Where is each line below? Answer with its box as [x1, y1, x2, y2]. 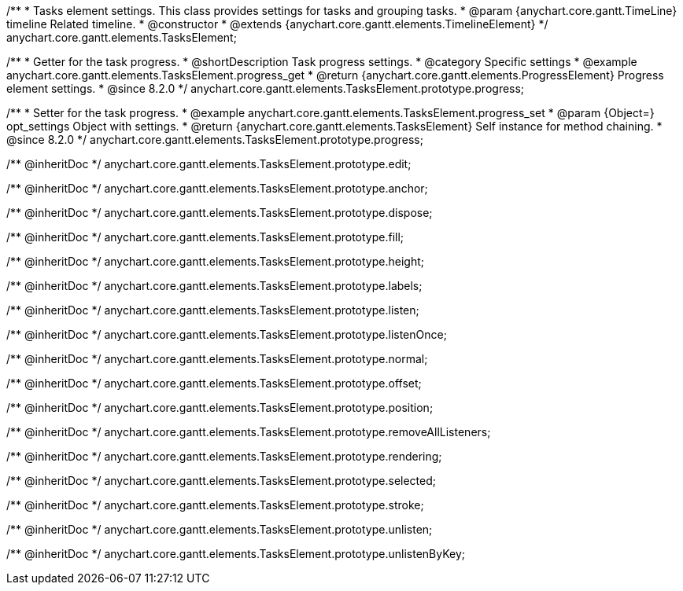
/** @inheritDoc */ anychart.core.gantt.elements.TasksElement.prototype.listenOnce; [6, 328, 447, 341]
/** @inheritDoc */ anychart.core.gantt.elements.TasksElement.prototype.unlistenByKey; [6, 547, 466, 560]
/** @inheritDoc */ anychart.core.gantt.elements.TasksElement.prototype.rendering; [6, 450, 442, 463]
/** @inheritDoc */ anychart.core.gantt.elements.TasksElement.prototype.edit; [6, 157, 412, 171]
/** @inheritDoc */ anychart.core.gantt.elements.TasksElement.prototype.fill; [6, 230, 404, 244]
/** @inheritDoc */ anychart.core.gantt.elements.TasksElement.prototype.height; [6, 255, 424, 268]
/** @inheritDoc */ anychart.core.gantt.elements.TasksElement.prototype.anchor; [6, 182, 428, 195]
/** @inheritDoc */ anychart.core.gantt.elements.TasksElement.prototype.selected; [6, 474, 436, 487]
